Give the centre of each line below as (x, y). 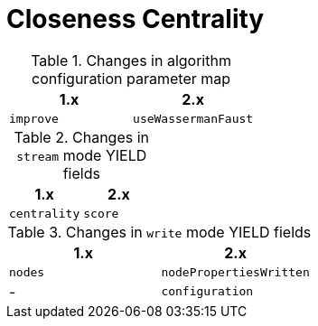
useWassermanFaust (193, 118)
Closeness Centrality (136, 19)
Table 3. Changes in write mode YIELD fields (159, 232)
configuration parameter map (131, 78)
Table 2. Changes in (82, 137)
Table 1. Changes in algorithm (131, 60)
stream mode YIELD (82, 155)
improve (34, 118)
